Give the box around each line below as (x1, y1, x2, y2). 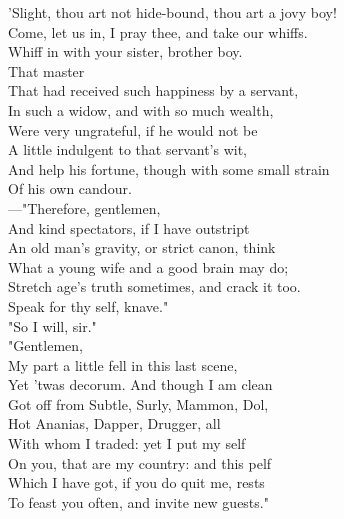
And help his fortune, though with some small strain (8, 158, 330, 179)
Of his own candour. (8, 178, 132, 199)
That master (8, 60, 85, 81)
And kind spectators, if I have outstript (8, 217, 250, 238)
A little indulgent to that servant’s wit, (8, 139, 247, 160)
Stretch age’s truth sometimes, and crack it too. (8, 276, 301, 297)
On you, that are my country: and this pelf (8, 452, 272, 473)
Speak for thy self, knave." (8, 295, 169, 316)
